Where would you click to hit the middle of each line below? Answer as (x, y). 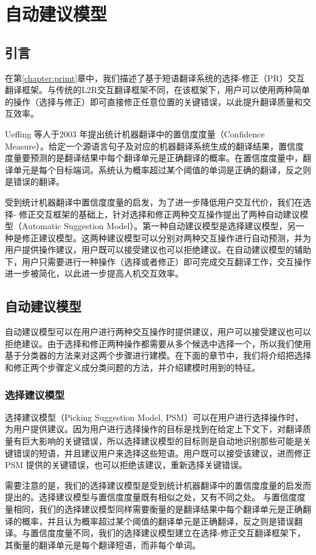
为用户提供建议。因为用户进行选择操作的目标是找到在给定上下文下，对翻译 (154, 429)
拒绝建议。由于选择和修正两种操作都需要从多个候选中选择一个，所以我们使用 (158, 343)
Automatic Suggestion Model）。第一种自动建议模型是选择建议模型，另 (159, 226)
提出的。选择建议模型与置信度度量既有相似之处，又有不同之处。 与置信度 (151, 497)
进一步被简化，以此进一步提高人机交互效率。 (94, 273)
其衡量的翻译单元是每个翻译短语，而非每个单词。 (103, 544)
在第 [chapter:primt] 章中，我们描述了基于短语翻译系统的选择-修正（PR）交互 (155, 78)
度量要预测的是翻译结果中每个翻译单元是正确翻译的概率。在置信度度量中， (154, 158)
